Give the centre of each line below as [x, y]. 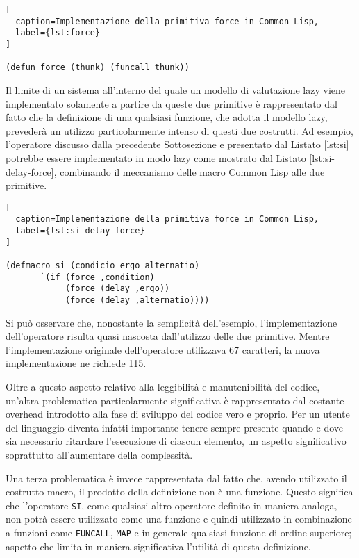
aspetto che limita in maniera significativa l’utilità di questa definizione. [158, 546]
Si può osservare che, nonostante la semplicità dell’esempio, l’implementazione [172, 322]
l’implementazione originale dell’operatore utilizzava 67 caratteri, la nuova [163, 349]
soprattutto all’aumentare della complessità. [99, 454]
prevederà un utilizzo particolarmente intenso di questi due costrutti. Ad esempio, [180, 130]
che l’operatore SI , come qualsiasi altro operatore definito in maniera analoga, [172, 505]
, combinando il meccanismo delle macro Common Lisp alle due [189, 171]
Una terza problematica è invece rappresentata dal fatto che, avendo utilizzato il [176, 478]
